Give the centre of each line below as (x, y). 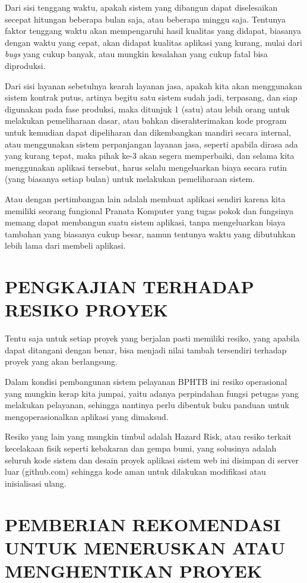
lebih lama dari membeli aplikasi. (65, 245)
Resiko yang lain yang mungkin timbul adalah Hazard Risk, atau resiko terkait (148, 436)
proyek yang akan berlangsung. (61, 361)
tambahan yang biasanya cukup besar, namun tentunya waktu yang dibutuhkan (150, 233)
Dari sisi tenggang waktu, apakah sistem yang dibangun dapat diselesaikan (141, 7)
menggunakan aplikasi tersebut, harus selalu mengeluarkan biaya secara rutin (146, 167)
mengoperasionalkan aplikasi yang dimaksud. (87, 416)
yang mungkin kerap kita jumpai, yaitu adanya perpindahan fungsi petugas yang (152, 393)
